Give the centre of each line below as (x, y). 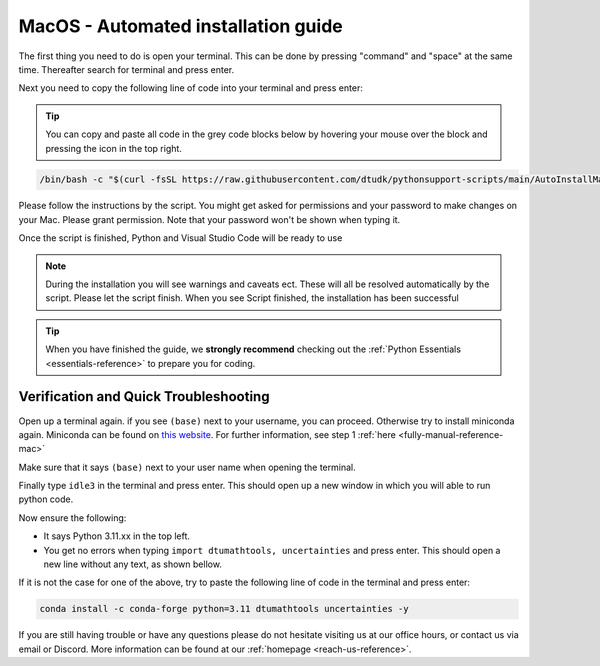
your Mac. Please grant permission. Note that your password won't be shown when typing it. (209, 219)
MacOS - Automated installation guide (181, 26)
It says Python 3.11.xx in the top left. (116, 536)
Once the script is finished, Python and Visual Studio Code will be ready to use (180, 238)
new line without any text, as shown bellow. (132, 564)
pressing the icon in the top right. (113, 148)
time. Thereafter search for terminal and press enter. (126, 69)
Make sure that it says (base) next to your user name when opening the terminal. (187, 467)
